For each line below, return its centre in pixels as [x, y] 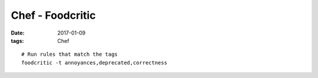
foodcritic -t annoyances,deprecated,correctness [95, 62]
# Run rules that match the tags [69, 55]
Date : [18, 33]
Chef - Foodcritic [53, 15]
